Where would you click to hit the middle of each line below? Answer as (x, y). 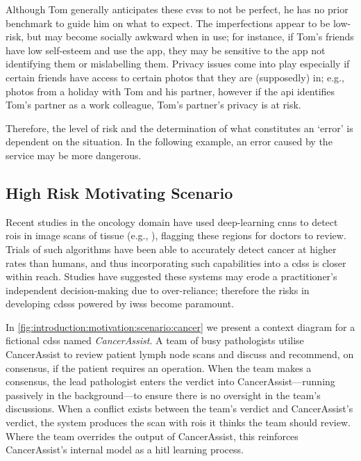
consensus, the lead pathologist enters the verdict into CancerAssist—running (170, 381)
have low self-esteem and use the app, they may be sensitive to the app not (166, 50)
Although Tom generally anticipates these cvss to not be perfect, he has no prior (177, 9)
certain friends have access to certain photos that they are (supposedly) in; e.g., (175, 77)
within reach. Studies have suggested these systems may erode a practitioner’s (171, 276)
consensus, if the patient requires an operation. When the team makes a (159, 367)
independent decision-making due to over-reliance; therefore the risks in (158, 290)
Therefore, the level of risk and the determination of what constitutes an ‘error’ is (179, 128)
